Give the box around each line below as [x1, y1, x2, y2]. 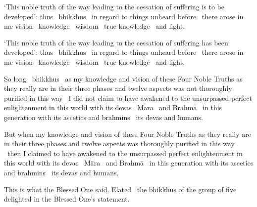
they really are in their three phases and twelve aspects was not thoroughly [4, 83, 232, 93]
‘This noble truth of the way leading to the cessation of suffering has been [4, 37, 228, 47]
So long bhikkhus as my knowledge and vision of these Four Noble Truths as [4, 73, 243, 83]
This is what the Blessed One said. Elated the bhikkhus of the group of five [4, 184, 237, 194]
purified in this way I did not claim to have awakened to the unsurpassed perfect [4, 92, 252, 103]
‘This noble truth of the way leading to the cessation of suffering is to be [4, 1, 224, 11]
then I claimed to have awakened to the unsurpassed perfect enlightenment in [7, 148, 243, 158]
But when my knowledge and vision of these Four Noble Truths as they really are [4, 128, 252, 139]
